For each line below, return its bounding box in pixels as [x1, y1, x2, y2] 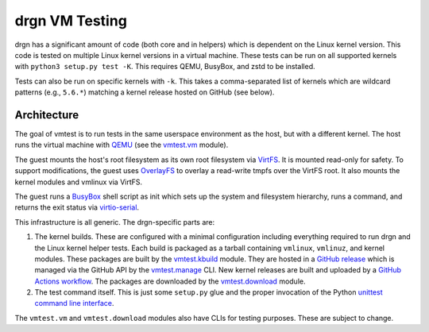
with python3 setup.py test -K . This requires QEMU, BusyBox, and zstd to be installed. [14, 62, 315, 71]
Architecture [14, 108, 79, 122]
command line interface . [34, 299, 114, 308]
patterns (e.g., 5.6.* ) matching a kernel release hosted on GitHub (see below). [14, 87, 275, 97]
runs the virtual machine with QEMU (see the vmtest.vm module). [14, 140, 229, 150]
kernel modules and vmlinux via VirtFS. [14, 177, 143, 187]
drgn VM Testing [14, 12, 127, 29]
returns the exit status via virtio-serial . [14, 203, 139, 212]
